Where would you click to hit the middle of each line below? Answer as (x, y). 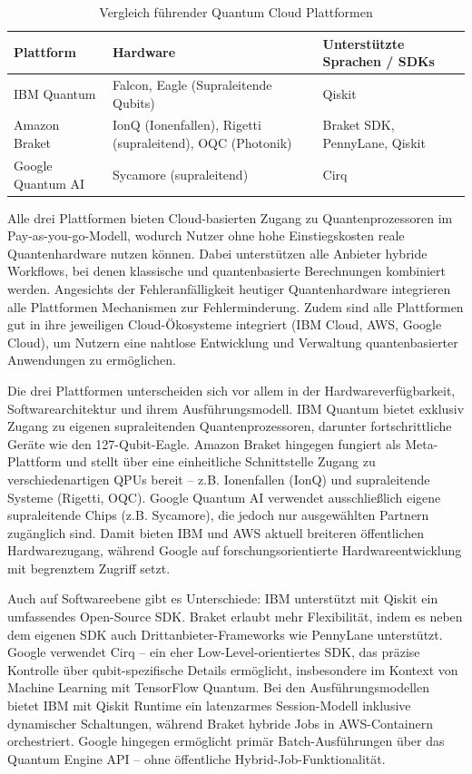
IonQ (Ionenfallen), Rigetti (187, 125)
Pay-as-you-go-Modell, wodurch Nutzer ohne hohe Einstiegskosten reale (206, 235)
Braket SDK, (359, 125)
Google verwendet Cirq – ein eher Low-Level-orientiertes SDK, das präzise (214, 652)
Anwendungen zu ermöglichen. (92, 360)
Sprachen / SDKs (379, 61)
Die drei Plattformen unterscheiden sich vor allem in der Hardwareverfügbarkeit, (231, 390)
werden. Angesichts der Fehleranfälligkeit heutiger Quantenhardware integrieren (229, 288)
